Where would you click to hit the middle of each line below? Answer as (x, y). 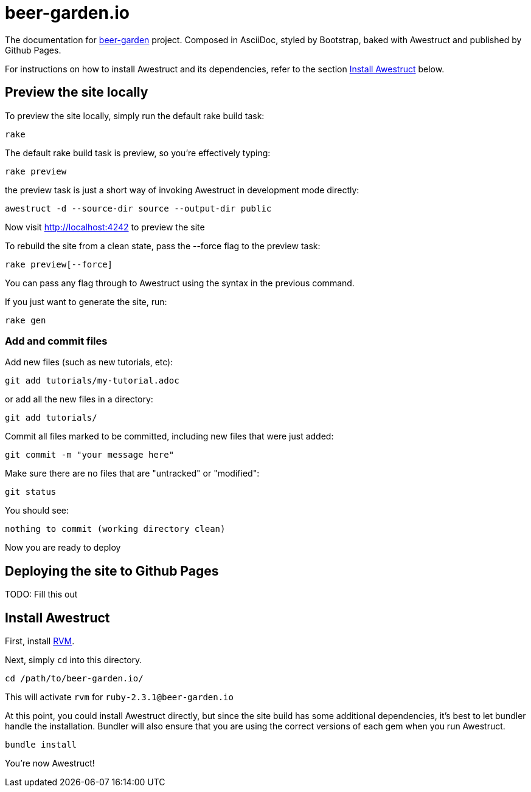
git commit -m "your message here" (90, 455)
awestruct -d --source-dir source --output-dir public (138, 208)
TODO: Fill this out (41, 594)
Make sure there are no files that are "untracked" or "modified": (132, 473)
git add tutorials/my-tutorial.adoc (92, 381)
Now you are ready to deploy (63, 548)
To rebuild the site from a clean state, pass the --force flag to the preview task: (163, 246)
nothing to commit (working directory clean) (115, 529)
